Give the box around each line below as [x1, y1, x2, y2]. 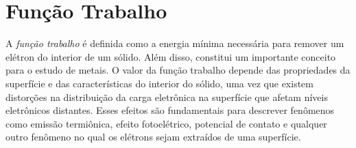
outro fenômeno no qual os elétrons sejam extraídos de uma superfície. [5, 130, 301, 144]
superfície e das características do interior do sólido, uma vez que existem [5, 76, 313, 90]
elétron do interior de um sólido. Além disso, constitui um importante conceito [5, 49, 336, 63]
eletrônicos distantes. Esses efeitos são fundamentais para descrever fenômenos [5, 103, 335, 117]
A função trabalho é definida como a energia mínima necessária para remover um [5, 36, 344, 50]
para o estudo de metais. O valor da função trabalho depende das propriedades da [5, 63, 351, 77]
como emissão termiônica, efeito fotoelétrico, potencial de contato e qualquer [5, 116, 327, 130]
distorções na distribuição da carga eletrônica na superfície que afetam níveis [5, 89, 328, 104]
